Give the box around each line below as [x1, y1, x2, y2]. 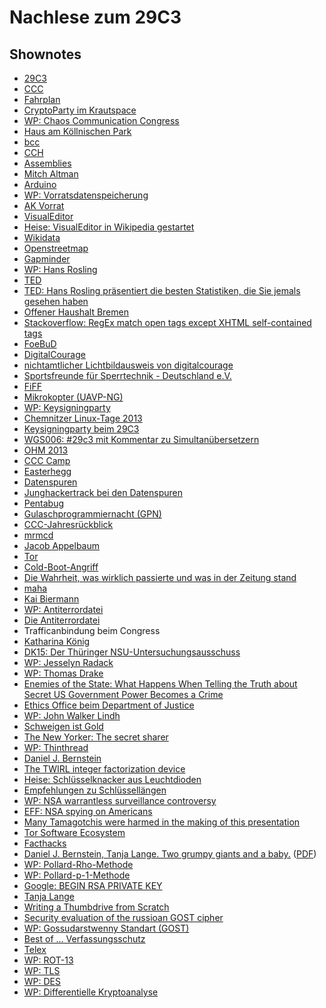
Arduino [23, 179, 57, 190]
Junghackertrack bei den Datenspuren [23, 487, 183, 498]
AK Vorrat [23, 200, 65, 211]
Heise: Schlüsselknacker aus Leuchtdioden [23, 774, 202, 785]
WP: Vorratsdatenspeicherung [23, 189, 149, 201]
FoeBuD [23, 338, 57, 350]
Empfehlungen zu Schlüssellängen [23, 784, 167, 796]
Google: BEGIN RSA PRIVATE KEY [23, 880, 163, 891]
